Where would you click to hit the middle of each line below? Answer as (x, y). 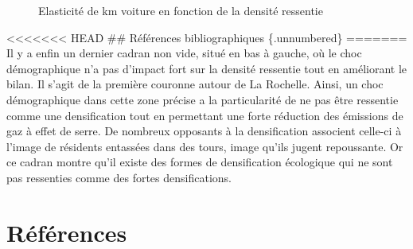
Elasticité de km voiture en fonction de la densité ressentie (181, 10)
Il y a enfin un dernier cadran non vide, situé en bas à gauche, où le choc (184, 53)
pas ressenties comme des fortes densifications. (119, 177)
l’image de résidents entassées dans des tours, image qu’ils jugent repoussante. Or (205, 146)
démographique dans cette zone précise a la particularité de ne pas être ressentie (203, 99)
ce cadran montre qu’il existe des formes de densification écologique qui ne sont (200, 162)
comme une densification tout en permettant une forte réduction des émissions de (205, 115)
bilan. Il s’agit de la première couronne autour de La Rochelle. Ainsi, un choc (195, 84)
